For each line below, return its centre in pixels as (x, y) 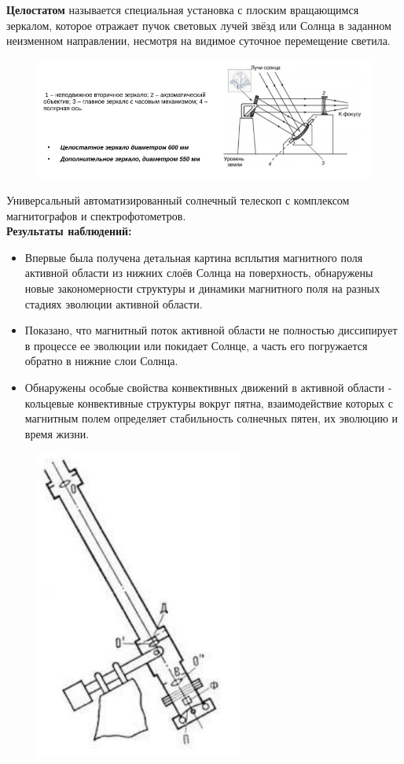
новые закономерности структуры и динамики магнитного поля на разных (202, 288)
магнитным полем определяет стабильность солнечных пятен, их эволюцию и (211, 418)
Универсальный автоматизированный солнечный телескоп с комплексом (178, 199)
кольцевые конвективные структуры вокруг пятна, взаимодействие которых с (209, 402)
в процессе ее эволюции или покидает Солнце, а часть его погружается (196, 345)
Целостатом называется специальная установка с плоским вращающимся (183, 9)
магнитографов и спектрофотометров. (96, 215)
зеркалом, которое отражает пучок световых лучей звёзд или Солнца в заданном (199, 25)
